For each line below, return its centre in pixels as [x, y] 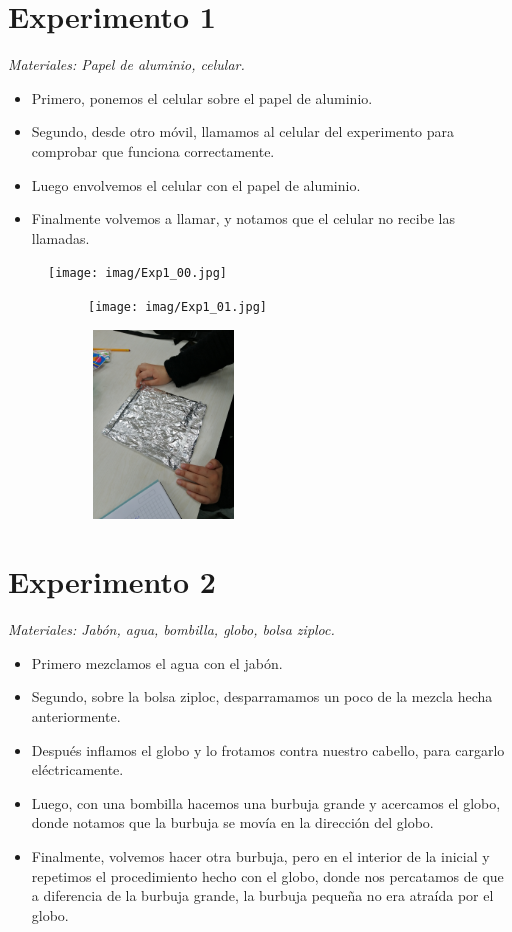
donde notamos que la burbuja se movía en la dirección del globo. [232, 822]
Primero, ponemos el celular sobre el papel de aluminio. [202, 97]
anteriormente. [76, 716]
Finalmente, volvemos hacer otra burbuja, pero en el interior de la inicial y [260, 856]
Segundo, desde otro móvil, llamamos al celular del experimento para [243, 131]
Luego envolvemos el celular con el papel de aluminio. [196, 184]
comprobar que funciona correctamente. [153, 150]
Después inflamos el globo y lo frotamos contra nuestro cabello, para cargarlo [268, 749]
